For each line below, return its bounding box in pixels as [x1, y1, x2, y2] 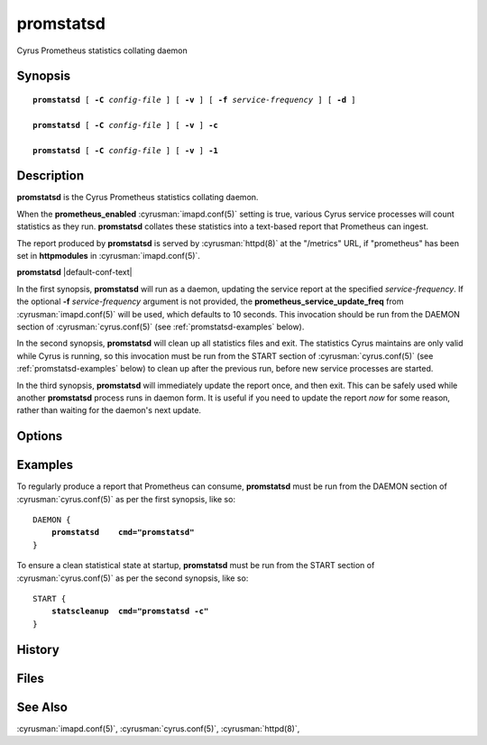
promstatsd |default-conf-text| [16, 267, 133, 278]
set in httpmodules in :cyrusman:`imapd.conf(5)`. [16, 250, 200, 261]
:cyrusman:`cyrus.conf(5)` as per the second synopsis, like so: [16, 573, 249, 584]
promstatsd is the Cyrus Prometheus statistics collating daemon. [16, 192, 259, 203]
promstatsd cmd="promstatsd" [51, 528, 195, 538]
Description [16, 168, 85, 184]
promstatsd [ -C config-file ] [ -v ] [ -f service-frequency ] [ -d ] [32, 95, 356, 105]
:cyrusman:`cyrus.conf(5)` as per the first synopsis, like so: [16, 493, 236, 504]
